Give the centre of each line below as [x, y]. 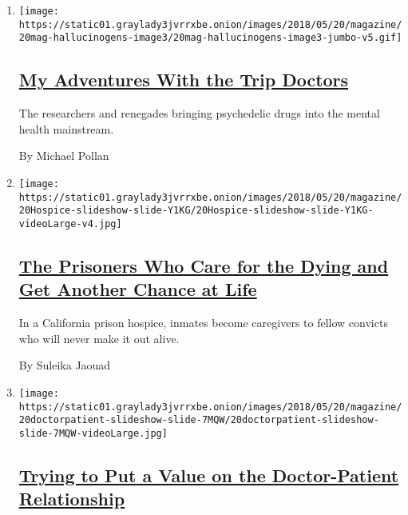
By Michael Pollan [64, 156]
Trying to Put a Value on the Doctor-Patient [209, 475]
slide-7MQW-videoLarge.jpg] [93, 433]
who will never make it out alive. [99, 338]
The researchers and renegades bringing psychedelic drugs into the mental [199, 113]
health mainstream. [66, 128]
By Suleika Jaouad [65, 365]
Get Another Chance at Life [138, 289]
